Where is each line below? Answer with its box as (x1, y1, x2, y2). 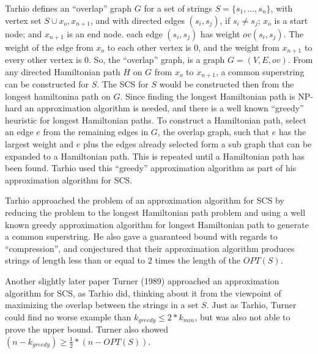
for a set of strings (144, 2, 212, 14)
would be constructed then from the (159, 78, 294, 90)
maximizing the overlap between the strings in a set (5, 298, 199, 311)
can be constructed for (5, 78, 89, 90)
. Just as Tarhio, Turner (206, 298, 297, 311)
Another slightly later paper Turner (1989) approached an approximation (5, 275, 279, 287)
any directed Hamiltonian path (5, 65, 120, 78)
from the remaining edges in (43, 125, 149, 138)
